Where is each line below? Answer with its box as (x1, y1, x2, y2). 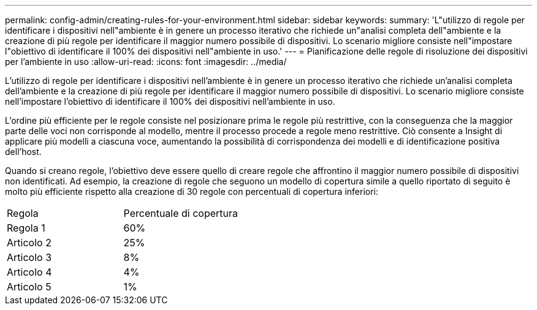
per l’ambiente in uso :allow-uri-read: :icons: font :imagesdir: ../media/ (5, 56, 287, 67)
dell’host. (5, 146, 42, 157)
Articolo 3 (7, 251, 52, 263)
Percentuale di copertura (123, 207, 238, 219)
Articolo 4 (7, 266, 52, 278)
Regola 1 (7, 222, 45, 234)
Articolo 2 (7, 236, 51, 249)
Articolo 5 (7, 281, 51, 293)
